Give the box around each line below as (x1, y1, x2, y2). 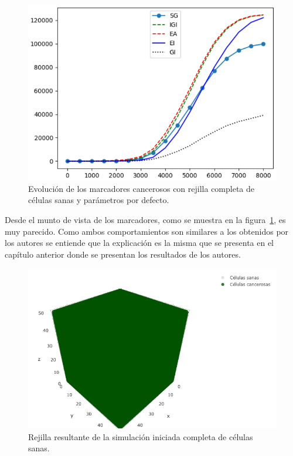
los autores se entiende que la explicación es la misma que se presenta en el (5, 237, 274, 249)
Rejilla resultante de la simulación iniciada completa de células (28, 430, 253, 443)
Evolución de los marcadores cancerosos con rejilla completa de (28, 182, 255, 194)
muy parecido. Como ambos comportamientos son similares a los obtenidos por (5, 225, 289, 237)
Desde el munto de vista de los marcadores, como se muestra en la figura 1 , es (5, 214, 286, 226)
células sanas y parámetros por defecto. (28, 194, 169, 206)
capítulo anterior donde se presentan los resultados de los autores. (5, 248, 241, 260)
